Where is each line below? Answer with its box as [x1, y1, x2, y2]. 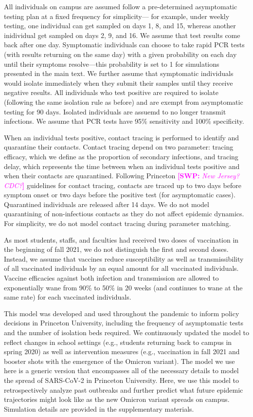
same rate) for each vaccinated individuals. [4, 292, 131, 302]
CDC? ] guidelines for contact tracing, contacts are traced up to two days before [4, 180, 241, 190]
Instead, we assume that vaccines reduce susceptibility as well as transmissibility [4, 253, 244, 264]
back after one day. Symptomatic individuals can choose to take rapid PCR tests [4, 39, 245, 50]
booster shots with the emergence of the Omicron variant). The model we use [4, 356, 235, 366]
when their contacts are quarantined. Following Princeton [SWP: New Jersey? [4, 171, 240, 181]
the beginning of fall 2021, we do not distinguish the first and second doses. [4, 244, 229, 254]
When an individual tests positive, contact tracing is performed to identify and [4, 132, 239, 142]
